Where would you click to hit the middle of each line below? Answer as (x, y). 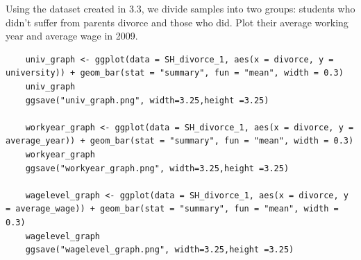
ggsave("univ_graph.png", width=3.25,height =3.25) (147, 100)
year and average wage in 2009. (72, 36)
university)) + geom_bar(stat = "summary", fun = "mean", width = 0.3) (175, 73)
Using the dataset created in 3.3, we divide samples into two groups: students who (180, 8)
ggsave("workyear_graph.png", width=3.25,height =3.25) (157, 168)
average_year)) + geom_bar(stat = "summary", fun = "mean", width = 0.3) (180, 141)
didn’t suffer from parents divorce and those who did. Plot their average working (177, 22)
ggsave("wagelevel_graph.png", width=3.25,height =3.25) (160, 250)
